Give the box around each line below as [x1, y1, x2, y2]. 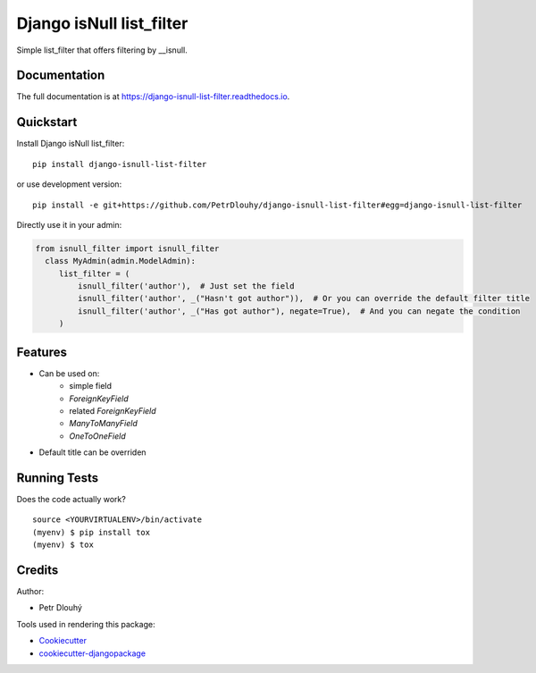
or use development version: [16, 179, 122, 189]
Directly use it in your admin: [16, 219, 122, 230]
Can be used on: [38, 367, 100, 379]
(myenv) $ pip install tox [32, 527, 151, 537]
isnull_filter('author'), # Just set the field [77, 282, 295, 291]
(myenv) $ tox [32, 540, 94, 550]
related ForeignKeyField [69, 405, 156, 416]
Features [16, 344, 67, 359]
